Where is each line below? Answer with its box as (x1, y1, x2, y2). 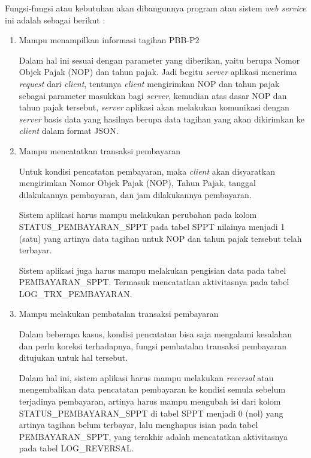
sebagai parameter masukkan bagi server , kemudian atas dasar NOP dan (19, 89, 287, 101)
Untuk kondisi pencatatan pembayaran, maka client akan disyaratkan (19, 164, 275, 177)
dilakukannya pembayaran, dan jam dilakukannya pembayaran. (19, 188, 252, 200)
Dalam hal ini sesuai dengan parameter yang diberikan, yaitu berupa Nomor (19, 53, 300, 66)
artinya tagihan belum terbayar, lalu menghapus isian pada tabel (19, 418, 258, 431)
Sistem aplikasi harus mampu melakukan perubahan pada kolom (19, 208, 257, 221)
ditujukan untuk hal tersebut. (19, 351, 128, 364)
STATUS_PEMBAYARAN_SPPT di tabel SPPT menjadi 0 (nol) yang (19, 406, 283, 419)
